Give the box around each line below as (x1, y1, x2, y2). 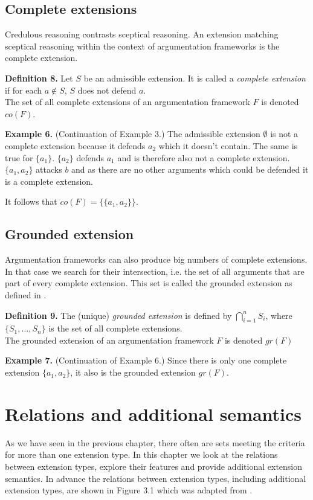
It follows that (5, 195, 57, 208)
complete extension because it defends (5, 139, 146, 152)
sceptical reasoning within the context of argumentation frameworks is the (5, 39, 280, 52)
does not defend (77, 83, 137, 96)
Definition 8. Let (5, 71, 73, 84)
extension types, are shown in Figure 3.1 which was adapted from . (5, 484, 253, 496)
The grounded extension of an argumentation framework (5, 333, 214, 346)
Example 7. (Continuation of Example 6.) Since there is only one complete (5, 354, 287, 367)
